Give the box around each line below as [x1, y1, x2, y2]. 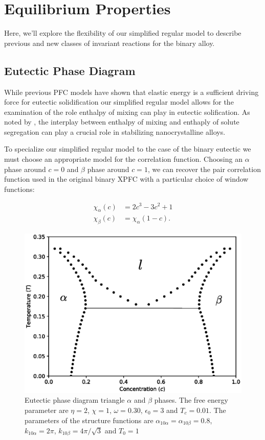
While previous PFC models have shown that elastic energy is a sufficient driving [4, 86, 259, 97]
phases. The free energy [154, 395, 228, 405]
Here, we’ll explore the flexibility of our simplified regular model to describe [4, 28, 241, 38]
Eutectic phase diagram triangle [25, 395, 125, 405]
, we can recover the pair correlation [147, 163, 261, 174]
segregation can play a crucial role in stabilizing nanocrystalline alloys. [4, 126, 226, 137]
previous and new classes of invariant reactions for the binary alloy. [4, 37, 215, 48]
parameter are [25, 404, 69, 415]
